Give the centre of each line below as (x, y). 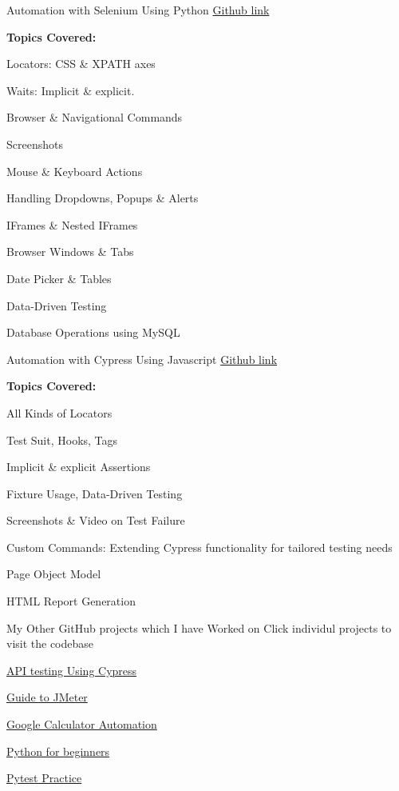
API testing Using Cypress (72, 670)
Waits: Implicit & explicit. (71, 90)
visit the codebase (50, 643)
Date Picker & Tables (59, 278)
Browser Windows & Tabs (70, 252)
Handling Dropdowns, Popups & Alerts (103, 198)
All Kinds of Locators (59, 412)
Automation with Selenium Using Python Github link (138, 10)
